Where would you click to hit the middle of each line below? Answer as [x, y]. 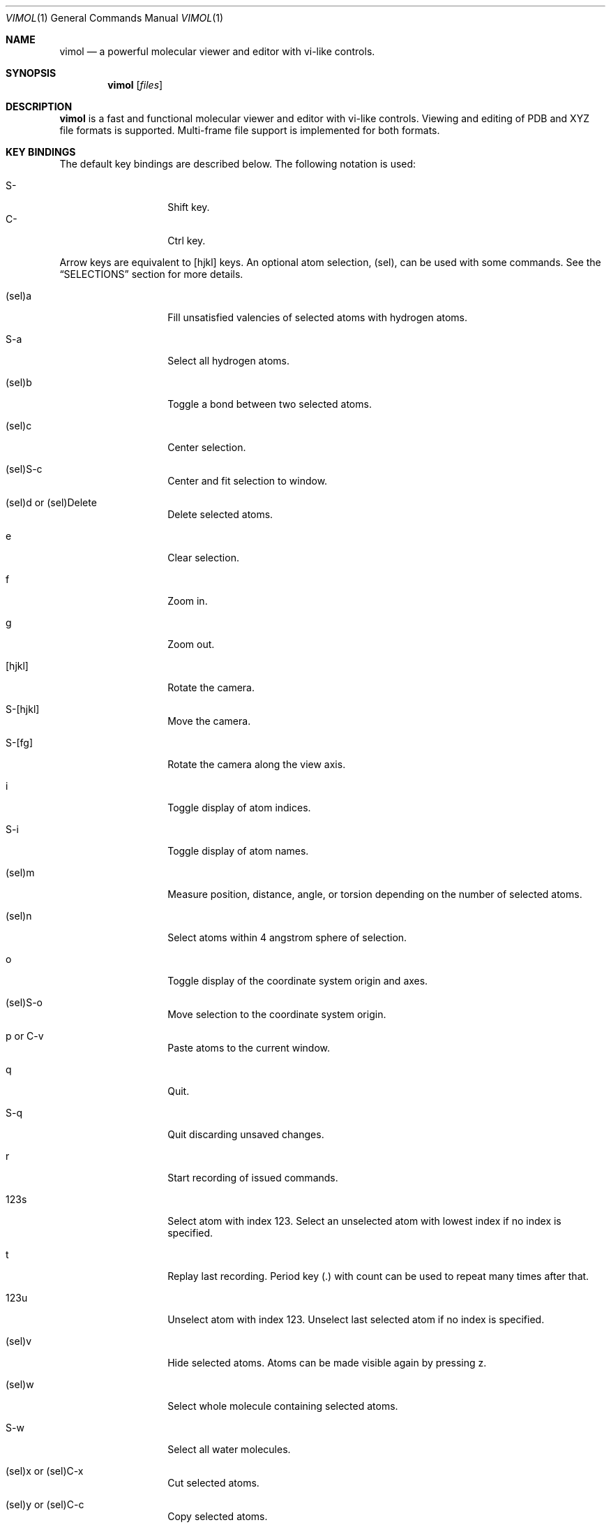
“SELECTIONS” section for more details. [151, 274]
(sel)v [19, 1341]
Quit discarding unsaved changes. [246, 1134]
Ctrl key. [187, 241]
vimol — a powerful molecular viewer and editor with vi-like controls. [217, 51]
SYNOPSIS [31, 73]
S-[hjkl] [23, 709]
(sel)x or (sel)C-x [45, 1471]
